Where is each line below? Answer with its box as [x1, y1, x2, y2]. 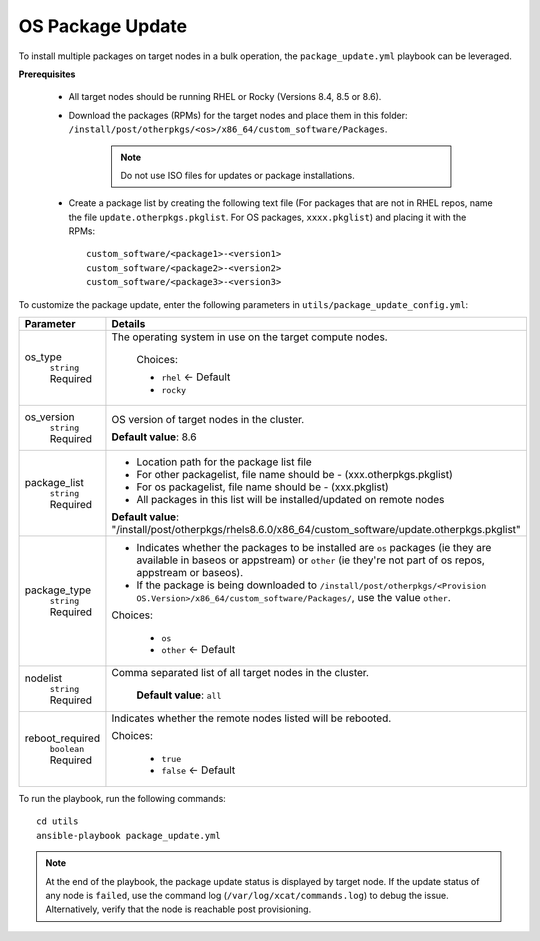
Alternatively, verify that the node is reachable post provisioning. [45, 903, 312, 915]
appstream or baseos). [136, 566, 244, 580]
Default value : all [136, 688, 222, 702]
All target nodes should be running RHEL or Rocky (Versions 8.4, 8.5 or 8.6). [68, 91, 382, 103]
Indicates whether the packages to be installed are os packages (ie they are [136, 541, 492, 555]
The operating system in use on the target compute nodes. [111, 330, 389, 344]
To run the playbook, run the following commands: [18, 793, 227, 805]
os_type [24, 350, 62, 364]
